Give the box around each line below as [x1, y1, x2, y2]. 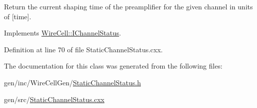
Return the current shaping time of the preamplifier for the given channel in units [4, 1, 253, 11]
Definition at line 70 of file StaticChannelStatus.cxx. [4, 44, 163, 54]
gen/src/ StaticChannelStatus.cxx [4, 94, 105, 104]
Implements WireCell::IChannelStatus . [4, 28, 121, 38]
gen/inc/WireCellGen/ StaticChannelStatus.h [4, 77, 141, 87]
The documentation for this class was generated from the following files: [4, 61, 223, 71]
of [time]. [4, 11, 31, 21]
